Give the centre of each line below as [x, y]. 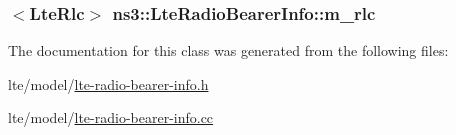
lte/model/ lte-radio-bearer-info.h [108, 83]
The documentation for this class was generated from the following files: [228, 50]
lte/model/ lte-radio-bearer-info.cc [111, 117]
